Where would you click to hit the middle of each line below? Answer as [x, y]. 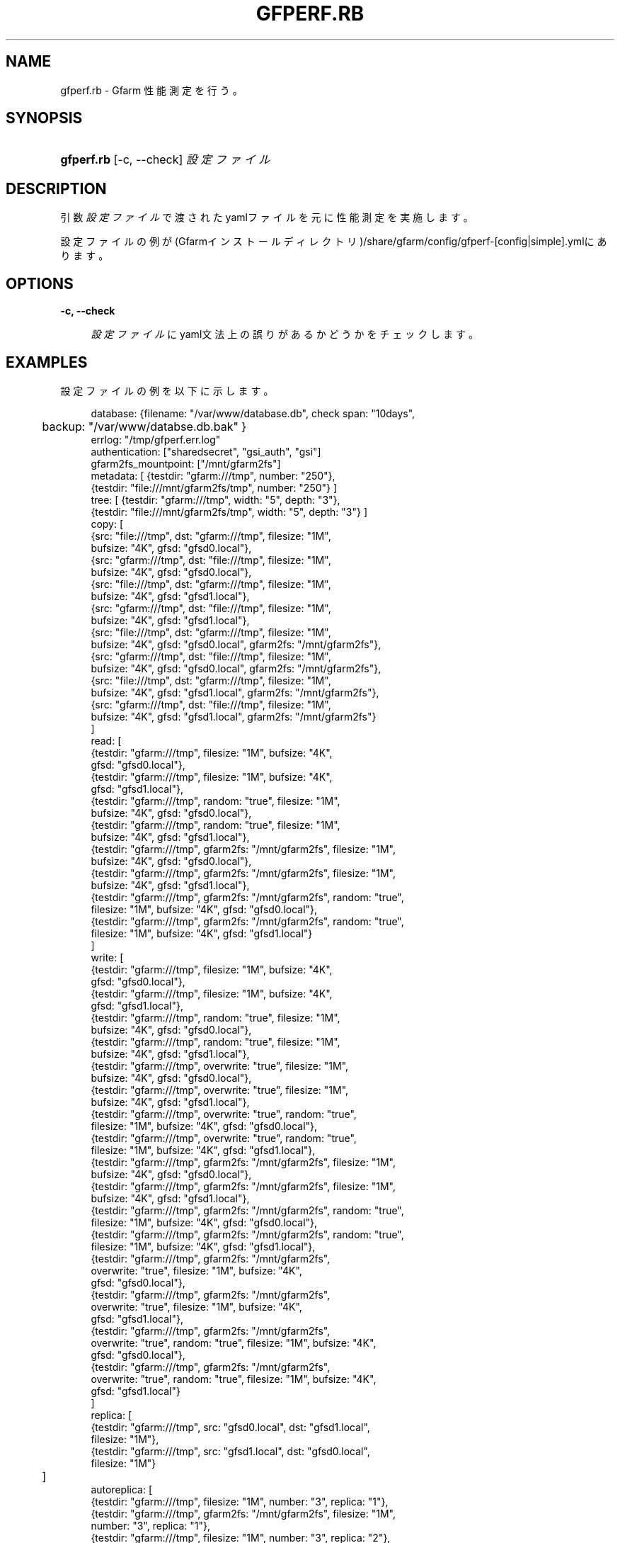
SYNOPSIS [44, 118]
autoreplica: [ [121, 1489]
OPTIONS [40, 283]
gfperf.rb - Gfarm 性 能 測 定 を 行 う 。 [151, 90]
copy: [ [107, 524]
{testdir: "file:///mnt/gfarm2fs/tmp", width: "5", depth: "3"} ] [229, 511]
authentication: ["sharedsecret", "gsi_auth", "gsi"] [206, 451]
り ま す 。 [85, 256]
